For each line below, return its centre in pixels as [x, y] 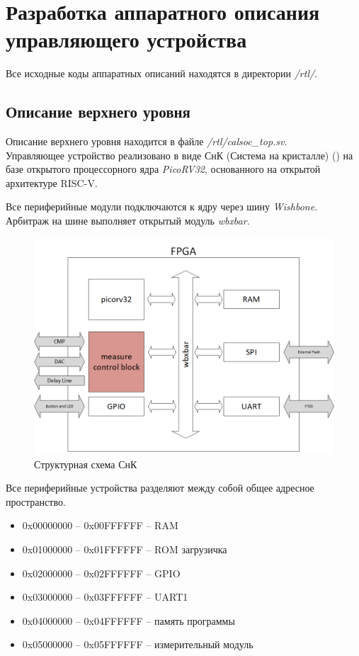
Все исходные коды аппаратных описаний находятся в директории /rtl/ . [162, 73]
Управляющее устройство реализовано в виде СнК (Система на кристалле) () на [179, 155]
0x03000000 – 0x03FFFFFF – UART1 [105, 597]
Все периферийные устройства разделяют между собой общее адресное [160, 488]
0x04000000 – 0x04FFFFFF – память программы [129, 620]
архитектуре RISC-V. [52, 182]
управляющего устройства [126, 39]
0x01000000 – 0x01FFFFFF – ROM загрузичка [125, 549]
